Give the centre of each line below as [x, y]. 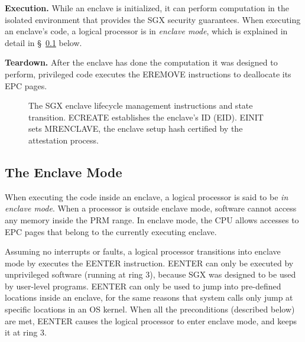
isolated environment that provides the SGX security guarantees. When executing [153, 19]
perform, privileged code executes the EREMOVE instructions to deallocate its [148, 74]
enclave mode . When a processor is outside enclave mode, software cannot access [151, 208]
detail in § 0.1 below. [43, 42]
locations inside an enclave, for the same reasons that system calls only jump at [149, 297]
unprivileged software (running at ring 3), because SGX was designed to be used [150, 274]
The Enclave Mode [64, 172]
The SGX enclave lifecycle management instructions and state [141, 105]
